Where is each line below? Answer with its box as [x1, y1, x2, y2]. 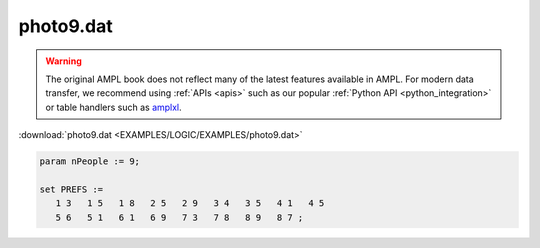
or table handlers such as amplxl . [45, 101, 182, 113]
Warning [45, 55, 82, 67]
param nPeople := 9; [39, 156, 140, 167]
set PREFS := [39, 183, 104, 195]
